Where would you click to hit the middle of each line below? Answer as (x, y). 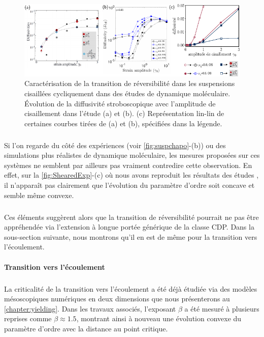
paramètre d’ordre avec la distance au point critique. (86, 328)
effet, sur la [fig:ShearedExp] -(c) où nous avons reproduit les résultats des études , (131, 175)
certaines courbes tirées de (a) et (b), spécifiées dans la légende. (123, 123)
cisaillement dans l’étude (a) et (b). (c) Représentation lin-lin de (124, 113)
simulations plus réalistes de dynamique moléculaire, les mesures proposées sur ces (132, 155)
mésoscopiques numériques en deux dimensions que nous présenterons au (117, 299)
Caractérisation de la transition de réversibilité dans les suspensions (130, 83)
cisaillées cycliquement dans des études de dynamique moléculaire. (127, 93)
